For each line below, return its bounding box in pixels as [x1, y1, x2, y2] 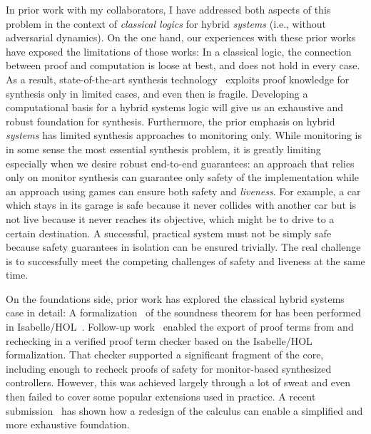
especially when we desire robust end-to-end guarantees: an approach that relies [6, 155, 355, 170]
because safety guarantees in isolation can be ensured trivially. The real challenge [6, 239, 361, 254]
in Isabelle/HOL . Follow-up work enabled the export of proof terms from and [6, 319, 354, 334]
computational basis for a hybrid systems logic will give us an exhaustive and [6, 100, 344, 115]
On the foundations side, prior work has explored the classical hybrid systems [6, 291, 345, 306]
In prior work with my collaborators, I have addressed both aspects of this [6, 2, 331, 16]
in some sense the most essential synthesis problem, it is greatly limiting [6, 141, 321, 156]
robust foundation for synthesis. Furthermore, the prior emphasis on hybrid [6, 113, 335, 128]
